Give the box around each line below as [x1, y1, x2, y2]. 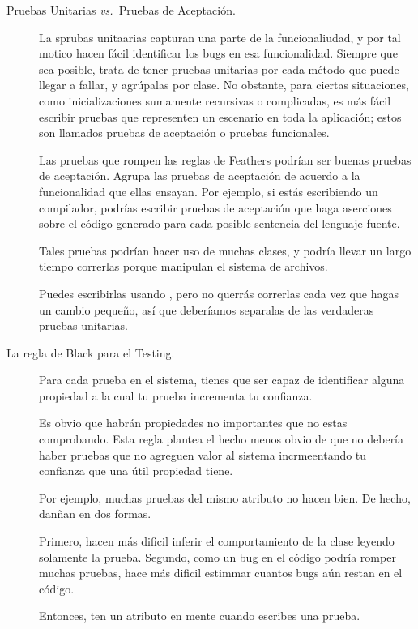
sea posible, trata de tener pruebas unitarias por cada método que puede [39, 60, 399, 77]
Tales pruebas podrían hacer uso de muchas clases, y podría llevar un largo [39, 242, 412, 259]
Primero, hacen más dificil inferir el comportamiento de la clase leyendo [39, 533, 395, 550]
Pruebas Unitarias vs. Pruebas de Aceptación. [6, 2, 236, 18]
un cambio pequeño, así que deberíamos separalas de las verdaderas [39, 301, 374, 318]
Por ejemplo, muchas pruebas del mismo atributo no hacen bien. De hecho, [39, 489, 411, 506]
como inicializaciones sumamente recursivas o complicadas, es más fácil [39, 92, 391, 109]
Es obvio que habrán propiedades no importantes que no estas [39, 414, 348, 431]
